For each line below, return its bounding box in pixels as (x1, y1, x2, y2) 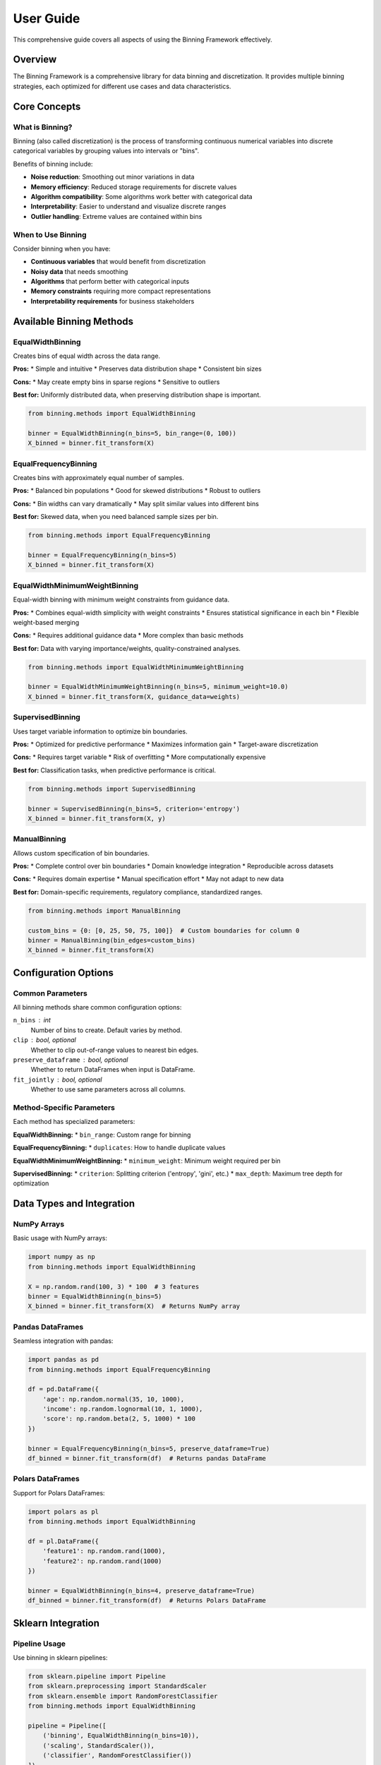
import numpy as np (28, 1253, 95, 1261)
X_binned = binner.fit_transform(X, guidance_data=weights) (28, 693, 241, 700)
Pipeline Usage (13, 1639, 66, 1649)
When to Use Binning (13, 229, 87, 239)
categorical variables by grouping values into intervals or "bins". (13, 147, 200, 155)
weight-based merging (13, 618, 80, 626)
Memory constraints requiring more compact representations (30, 287, 211, 296)
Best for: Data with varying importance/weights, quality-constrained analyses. (13, 644, 241, 652)
